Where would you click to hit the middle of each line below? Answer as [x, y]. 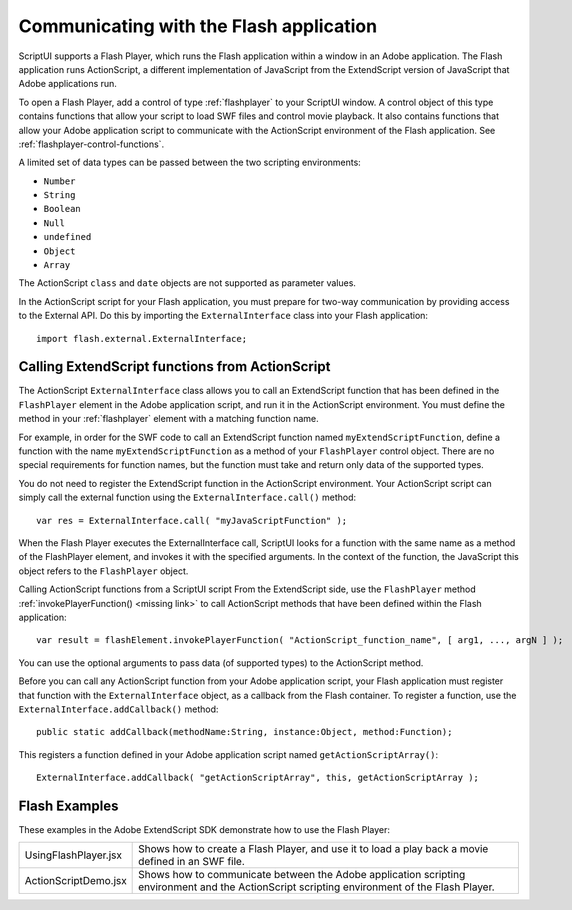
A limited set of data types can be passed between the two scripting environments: [190, 162]
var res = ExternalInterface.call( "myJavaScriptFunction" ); [192, 520]
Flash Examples [68, 805]
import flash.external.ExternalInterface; [142, 338]
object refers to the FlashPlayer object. [103, 571]
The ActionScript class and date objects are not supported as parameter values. [187, 283]
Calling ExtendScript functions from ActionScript [174, 366]
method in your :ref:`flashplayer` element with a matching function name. [168, 419]
